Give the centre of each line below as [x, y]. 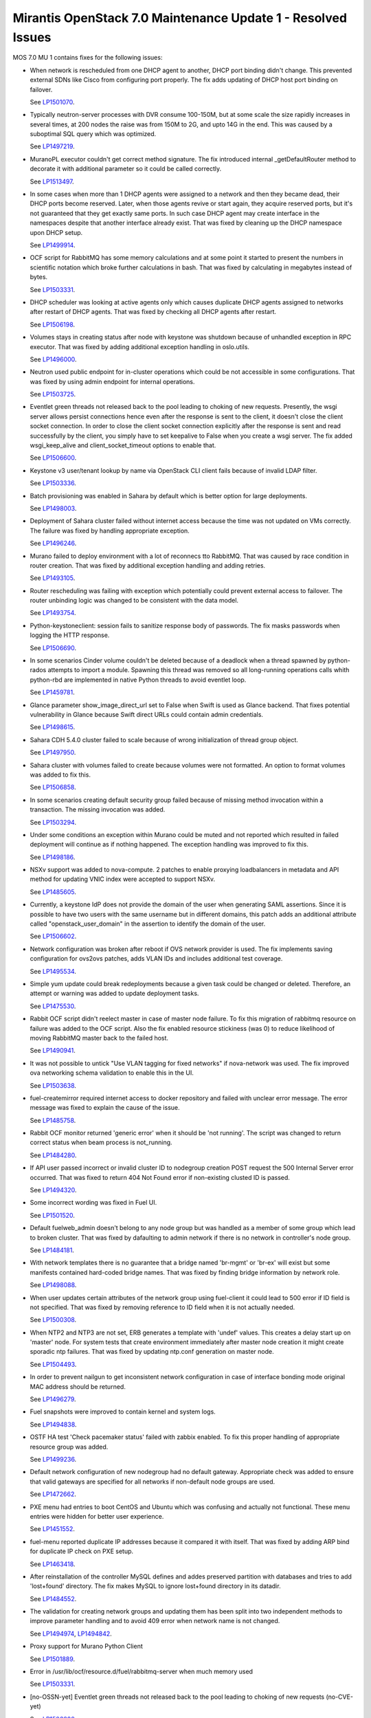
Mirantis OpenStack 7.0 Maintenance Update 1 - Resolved [180, 18]
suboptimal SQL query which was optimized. [93, 134]
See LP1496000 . [53, 359]
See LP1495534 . [53, 971]
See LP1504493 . [53, 1364]
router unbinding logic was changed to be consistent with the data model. [134, 601]
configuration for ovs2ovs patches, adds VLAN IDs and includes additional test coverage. [156, 959]
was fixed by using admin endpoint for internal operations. [112, 381]
